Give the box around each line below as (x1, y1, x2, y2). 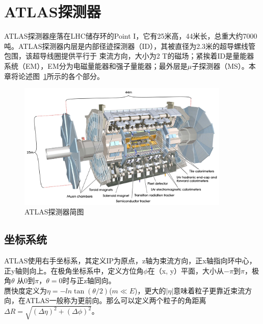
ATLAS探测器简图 (24, 206, 84, 217)
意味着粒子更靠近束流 (173, 285, 245, 295)
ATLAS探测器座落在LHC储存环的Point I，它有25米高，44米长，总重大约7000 (4, 31, 257, 41)
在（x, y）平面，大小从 (147, 265, 224, 276)
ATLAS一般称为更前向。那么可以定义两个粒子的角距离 (25, 295, 206, 306)
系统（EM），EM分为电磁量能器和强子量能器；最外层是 (4, 60, 188, 71)
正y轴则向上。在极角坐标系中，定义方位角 (4, 265, 144, 276)
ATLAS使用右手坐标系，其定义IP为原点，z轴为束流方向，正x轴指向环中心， (4, 255, 256, 265)
